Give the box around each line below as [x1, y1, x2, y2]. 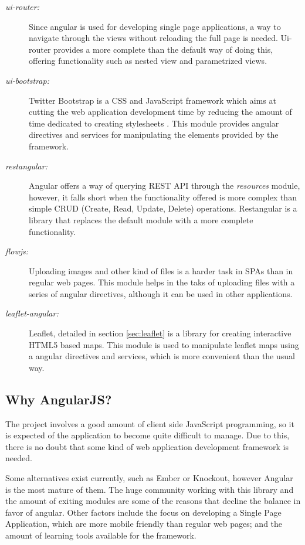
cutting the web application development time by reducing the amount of [29, 105, 292, 118]
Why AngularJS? [5, 390, 112, 408]
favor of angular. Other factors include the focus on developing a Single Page [5, 506, 282, 518]
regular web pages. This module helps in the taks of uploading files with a [29, 276, 295, 288]
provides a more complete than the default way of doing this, [53, 43, 273, 55]
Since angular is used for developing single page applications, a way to [29, 20, 281, 32]
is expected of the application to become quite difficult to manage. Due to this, [5, 429, 290, 441]
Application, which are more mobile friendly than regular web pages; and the [5, 517, 283, 530]
